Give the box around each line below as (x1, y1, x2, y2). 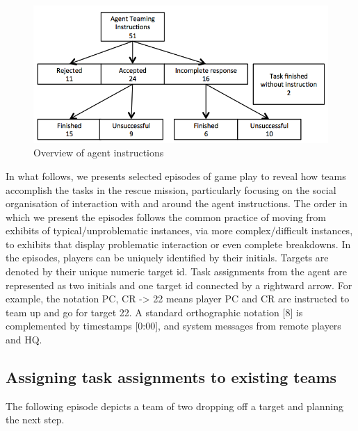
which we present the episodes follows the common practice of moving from (6, 209, 326, 224)
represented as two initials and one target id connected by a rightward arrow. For (6, 277, 352, 292)
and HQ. (6, 332, 42, 347)
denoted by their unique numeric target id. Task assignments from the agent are (6, 264, 347, 279)
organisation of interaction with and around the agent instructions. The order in (6, 196, 348, 211)
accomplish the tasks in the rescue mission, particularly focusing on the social (6, 182, 336, 197)
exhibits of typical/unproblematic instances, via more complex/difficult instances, (6, 223, 353, 238)
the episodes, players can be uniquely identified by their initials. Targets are (6, 250, 329, 265)
